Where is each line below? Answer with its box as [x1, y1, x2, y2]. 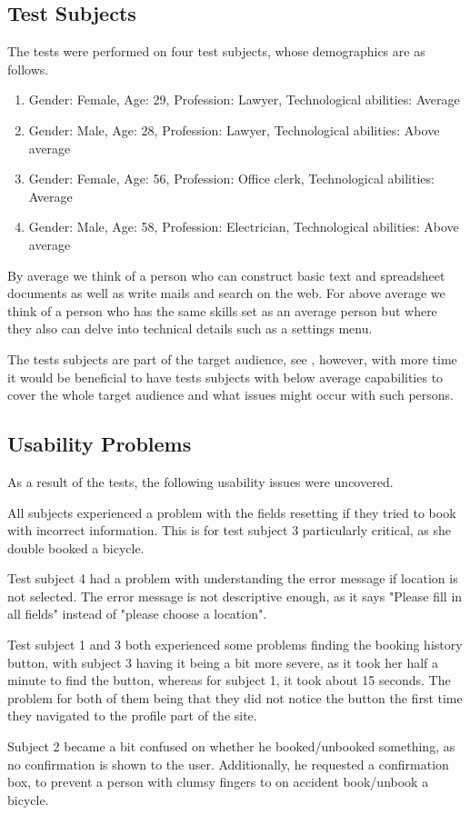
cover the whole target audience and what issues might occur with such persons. [7, 385, 454, 404]
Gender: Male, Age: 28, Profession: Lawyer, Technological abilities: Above [28, 120, 440, 139]
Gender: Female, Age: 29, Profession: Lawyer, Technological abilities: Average [28, 90, 460, 109]
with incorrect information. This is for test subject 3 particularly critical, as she [7, 521, 452, 540]
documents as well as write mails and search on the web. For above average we [7, 283, 445, 303]
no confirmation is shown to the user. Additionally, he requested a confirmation [7, 754, 449, 773]
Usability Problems [7, 430, 192, 458]
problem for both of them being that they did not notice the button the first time [7, 688, 463, 707]
